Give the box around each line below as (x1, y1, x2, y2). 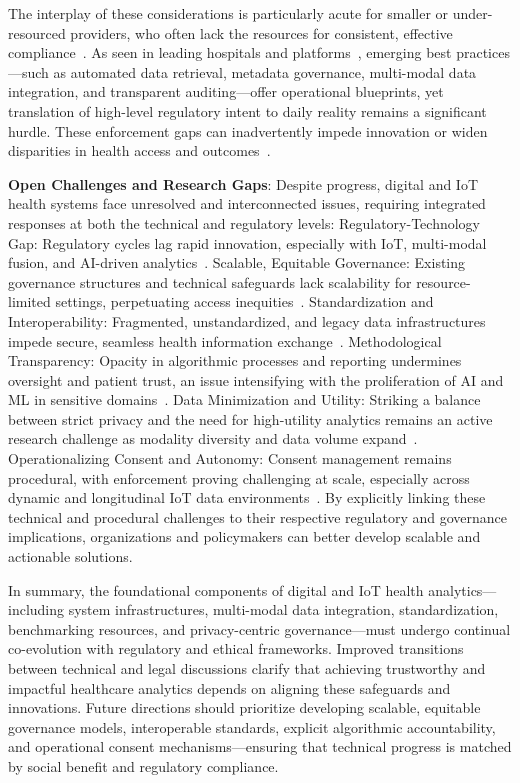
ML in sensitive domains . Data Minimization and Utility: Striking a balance (8, 389, 481, 410)
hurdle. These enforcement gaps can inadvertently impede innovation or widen (8, 120, 488, 141)
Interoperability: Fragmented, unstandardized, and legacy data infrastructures (8, 310, 486, 331)
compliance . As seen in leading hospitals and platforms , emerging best (8, 42, 452, 63)
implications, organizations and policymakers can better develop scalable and (8, 526, 481, 547)
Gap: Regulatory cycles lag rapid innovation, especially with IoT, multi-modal (8, 232, 487, 253)
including (8, 599, 65, 620)
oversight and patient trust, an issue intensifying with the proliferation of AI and (8, 369, 504, 390)
